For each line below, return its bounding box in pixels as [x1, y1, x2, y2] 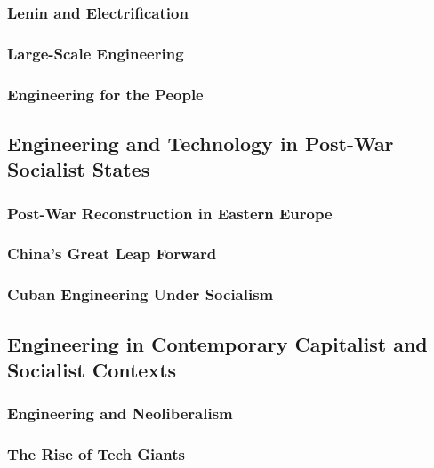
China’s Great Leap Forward [7, 242, 217, 265]
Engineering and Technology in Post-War [7, 129, 394, 156]
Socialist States [7, 155, 150, 183]
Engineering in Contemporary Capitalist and [7, 329, 428, 357]
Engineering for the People [7, 83, 204, 105]
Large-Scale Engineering [7, 42, 184, 64]
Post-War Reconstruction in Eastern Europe [7, 202, 333, 224]
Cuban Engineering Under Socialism [7, 283, 274, 305]
